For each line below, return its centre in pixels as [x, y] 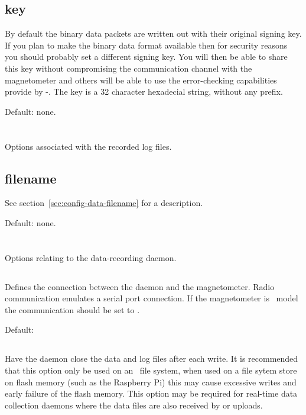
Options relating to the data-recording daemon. [91, 257]
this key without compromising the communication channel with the [128, 68]
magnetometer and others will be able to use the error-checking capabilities [141, 80]
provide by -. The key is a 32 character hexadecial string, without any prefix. [144, 91]
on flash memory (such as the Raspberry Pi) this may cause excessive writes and [151, 382]
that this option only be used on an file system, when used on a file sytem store [151, 370]
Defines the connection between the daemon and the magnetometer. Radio [140, 286]
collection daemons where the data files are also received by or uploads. [134, 405]
